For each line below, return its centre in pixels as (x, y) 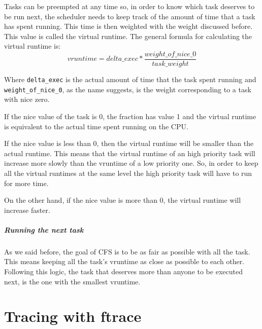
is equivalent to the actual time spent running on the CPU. (96, 126)
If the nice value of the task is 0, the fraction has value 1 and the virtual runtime (130, 116)
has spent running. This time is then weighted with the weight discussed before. (128, 26)
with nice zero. (27, 99)
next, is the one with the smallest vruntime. (72, 281)
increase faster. (27, 210)
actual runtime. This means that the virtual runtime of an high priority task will (130, 153)
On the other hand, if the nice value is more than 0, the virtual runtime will (123, 200)
